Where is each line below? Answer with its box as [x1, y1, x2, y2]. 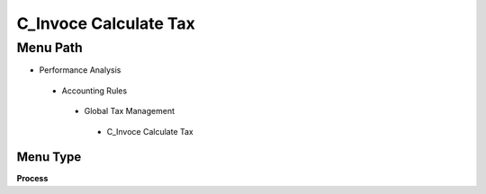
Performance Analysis [39, 65, 121, 75]
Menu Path [16, 40, 83, 56]
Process [16, 173, 49, 184]
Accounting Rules [61, 85, 128, 96]
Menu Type [16, 149, 82, 165]
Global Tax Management [84, 106, 175, 117]
